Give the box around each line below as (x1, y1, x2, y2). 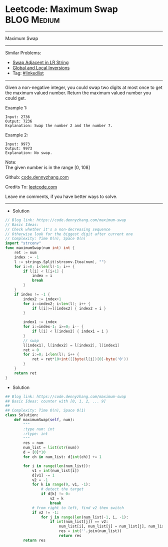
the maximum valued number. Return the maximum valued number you (5, 89, 151, 95)
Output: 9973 (5, 146, 32, 151)
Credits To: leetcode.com (5, 183, 57, 189)
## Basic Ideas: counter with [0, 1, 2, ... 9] (5, 398, 106, 403)
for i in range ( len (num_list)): (23, 463, 91, 468)
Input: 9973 (5, 141, 30, 146)
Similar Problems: (5, 49, 41, 55)
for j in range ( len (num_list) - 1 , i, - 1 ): (40, 514, 128, 519)
